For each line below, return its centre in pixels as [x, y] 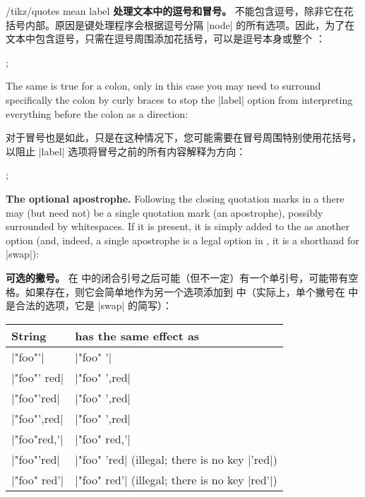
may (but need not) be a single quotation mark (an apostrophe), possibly [164, 212]
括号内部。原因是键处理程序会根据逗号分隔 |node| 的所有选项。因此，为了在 [180, 24]
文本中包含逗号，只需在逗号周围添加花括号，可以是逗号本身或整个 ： [166, 38]
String [29, 335]
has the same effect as [137, 335]
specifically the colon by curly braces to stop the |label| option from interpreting [179, 99]
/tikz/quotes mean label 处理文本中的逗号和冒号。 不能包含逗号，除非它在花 [180, 11]
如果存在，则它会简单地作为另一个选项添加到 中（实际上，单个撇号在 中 [192, 291]
